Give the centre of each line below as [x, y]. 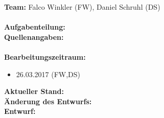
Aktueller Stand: [34, 91]
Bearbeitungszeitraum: [45, 56]
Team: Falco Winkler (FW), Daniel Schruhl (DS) [82, 7]
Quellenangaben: [34, 37]
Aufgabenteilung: [35, 27]
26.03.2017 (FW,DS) [48, 74]
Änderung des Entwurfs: [48, 101]
